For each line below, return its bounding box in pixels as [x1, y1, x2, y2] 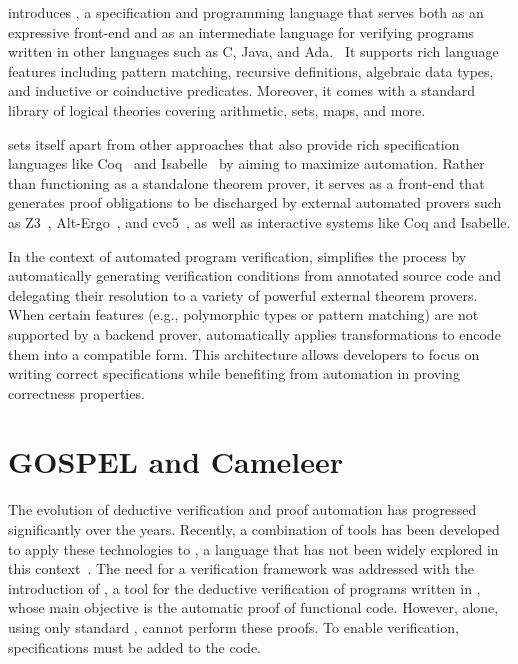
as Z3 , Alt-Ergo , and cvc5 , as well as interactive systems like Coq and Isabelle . [8, 211, 511, 232]
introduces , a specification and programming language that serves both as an [8, 2, 484, 22]
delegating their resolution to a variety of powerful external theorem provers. [8, 284, 478, 305]
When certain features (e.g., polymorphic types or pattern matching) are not [8, 304, 479, 325]
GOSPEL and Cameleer [8, 441, 344, 482]
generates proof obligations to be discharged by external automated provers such [8, 192, 502, 213]
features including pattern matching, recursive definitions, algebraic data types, [8, 60, 494, 81]
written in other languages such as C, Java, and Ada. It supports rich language [8, 41, 499, 62]
